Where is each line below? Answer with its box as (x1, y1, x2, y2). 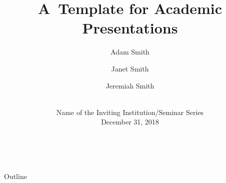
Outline (4, 171, 27, 181)
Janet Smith (111, 63, 149, 73)
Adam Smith (110, 46, 149, 57)
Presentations (82, 17, 178, 38)
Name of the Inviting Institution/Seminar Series (56, 106, 204, 117)
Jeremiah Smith (105, 80, 154, 90)
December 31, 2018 (101, 116, 159, 127)
